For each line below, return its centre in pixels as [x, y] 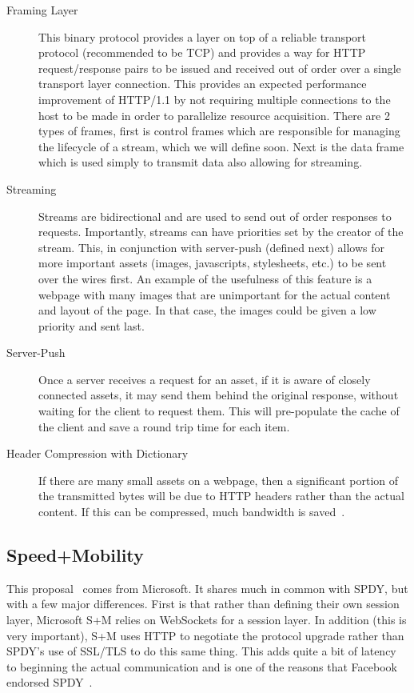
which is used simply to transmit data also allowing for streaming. [201, 162]
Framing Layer [42, 10]
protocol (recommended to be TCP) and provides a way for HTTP [202, 52]
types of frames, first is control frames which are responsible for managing [219, 131]
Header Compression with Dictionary [98, 453]
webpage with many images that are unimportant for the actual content [215, 294]
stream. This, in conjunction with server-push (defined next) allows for [212, 247]
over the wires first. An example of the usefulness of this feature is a [205, 278]
